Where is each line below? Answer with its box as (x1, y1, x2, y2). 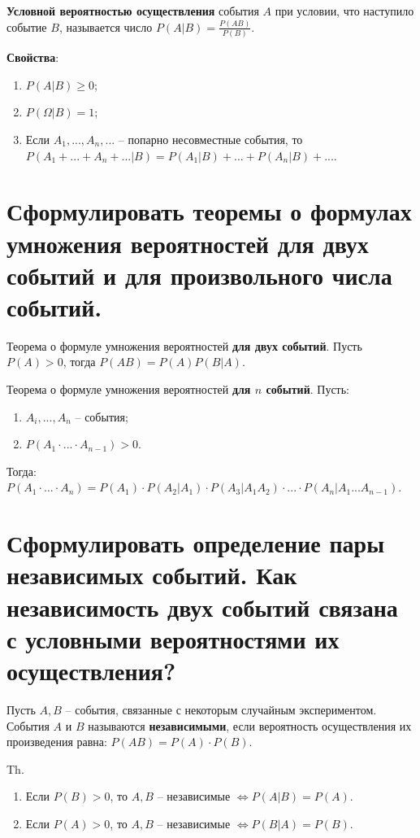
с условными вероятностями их (6, 622, 340, 655)
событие (6, 18, 47, 35)
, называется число (58, 18, 153, 35)
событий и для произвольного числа (6, 258, 392, 291)
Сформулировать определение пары (6, 526, 384, 560)
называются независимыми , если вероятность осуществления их (88, 717, 412, 734)
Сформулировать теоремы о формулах (6, 194, 412, 228)
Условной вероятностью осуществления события (6, 2, 259, 19)
